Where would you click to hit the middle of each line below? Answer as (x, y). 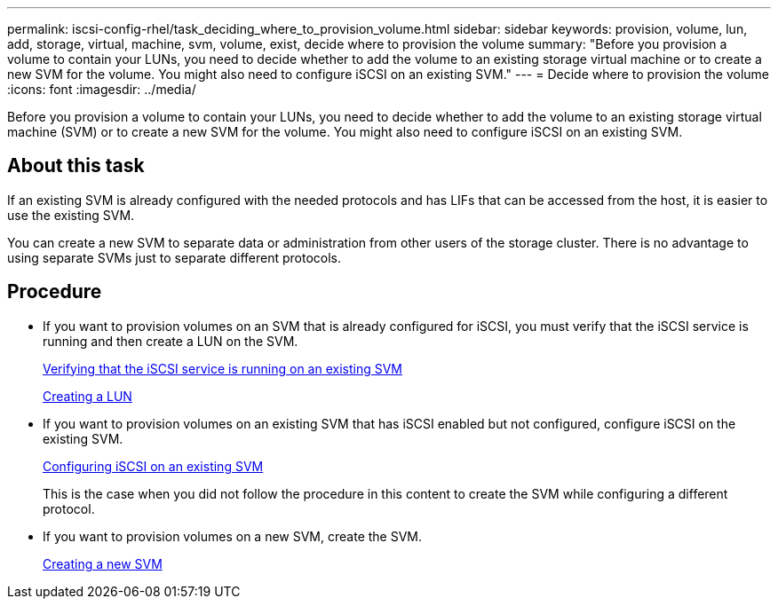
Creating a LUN (87, 396)
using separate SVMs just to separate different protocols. (174, 257)
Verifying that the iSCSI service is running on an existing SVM (223, 368)
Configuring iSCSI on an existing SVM (153, 466)
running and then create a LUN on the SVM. (171, 341)
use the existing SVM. (71, 215)
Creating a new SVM (103, 563)
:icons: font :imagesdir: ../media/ (102, 89)
